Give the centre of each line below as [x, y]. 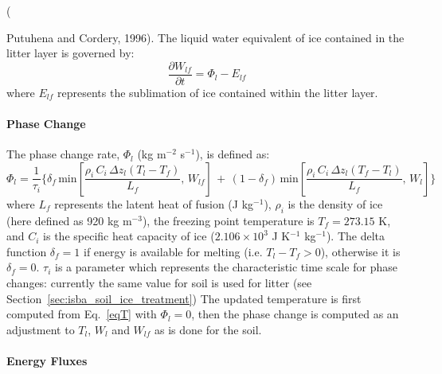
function [27, 251]
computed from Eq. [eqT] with [82, 314]
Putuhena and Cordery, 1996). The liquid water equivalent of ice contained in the [205, 37]
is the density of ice [335, 203]
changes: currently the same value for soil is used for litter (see [159, 282]
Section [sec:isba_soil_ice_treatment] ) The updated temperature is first [184, 298]
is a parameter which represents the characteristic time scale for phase [226, 267]
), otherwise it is [360, 251]
